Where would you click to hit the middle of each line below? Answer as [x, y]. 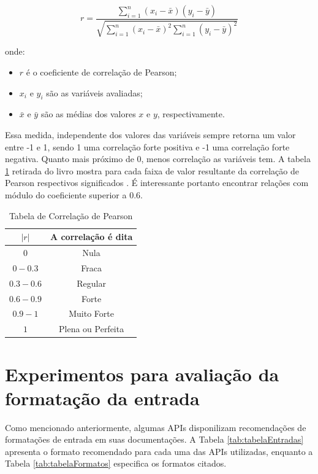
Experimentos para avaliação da [142, 374]
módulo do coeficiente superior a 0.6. [74, 194]
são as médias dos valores [88, 114]
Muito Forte [91, 313]
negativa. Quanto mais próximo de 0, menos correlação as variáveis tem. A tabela [158, 159]
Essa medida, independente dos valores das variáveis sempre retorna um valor [150, 134]
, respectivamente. [191, 114]
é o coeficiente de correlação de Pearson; [101, 72]
